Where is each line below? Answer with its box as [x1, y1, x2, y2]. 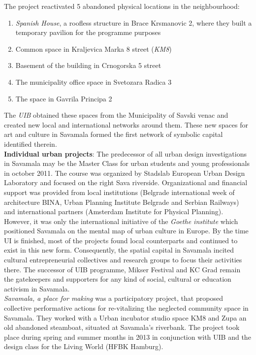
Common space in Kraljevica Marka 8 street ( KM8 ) [15, 43, 172, 54]
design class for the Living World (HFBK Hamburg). [4, 341, 163, 352]
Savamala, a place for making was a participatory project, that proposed [4, 293, 223, 303]
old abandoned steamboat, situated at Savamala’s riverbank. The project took [4, 322, 240, 332]
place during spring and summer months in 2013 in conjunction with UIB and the [4, 331, 251, 342]
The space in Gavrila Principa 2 [15, 93, 112, 103]
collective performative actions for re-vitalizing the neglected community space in [4, 303, 249, 313]
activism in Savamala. [4, 283, 70, 293]
